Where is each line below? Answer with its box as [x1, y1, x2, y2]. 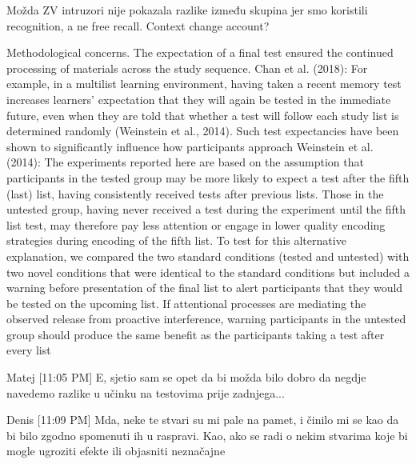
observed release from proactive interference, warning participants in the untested [6, 310, 406, 327]
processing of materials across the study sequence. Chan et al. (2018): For [6, 59, 368, 76]
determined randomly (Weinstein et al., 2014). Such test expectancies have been [6, 122, 399, 139]
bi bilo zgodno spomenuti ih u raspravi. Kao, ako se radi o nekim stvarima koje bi [6, 426, 408, 443]
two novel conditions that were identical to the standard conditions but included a [6, 263, 410, 280]
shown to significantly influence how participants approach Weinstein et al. [6, 138, 374, 154]
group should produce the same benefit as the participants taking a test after [6, 326, 385, 342]
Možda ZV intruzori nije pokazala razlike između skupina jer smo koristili [6, 2, 368, 18]
